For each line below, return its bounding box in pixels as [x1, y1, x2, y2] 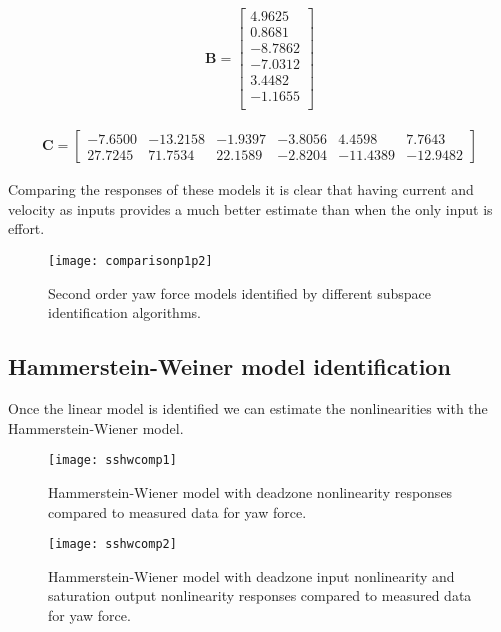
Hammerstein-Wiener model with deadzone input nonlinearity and [48, 565, 455, 586]
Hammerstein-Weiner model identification [8, 351, 451, 382]
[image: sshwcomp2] [48, 537, 177, 552]
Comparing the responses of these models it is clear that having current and [8, 179, 474, 200]
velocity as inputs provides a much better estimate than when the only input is [8, 198, 493, 219]
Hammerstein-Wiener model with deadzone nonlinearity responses [48, 481, 453, 502]
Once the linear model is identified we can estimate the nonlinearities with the [8, 398, 488, 419]
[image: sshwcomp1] [48, 453, 177, 468]
